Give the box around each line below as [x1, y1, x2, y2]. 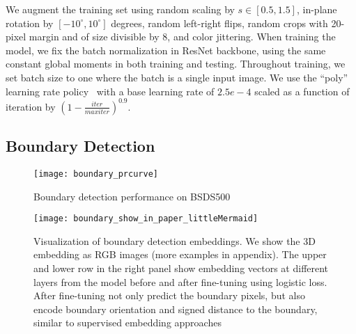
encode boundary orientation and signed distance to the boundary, [33, 301, 318, 316]
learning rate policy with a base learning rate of [6, 83, 215, 98]
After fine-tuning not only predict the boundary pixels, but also [33, 288, 306, 303]
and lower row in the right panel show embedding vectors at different [33, 260, 329, 275]
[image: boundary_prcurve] [33, 168, 158, 179]
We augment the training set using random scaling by [6, 2, 235, 16]
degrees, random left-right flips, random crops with [111, 15, 328, 30]
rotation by [6, 15, 54, 30]
